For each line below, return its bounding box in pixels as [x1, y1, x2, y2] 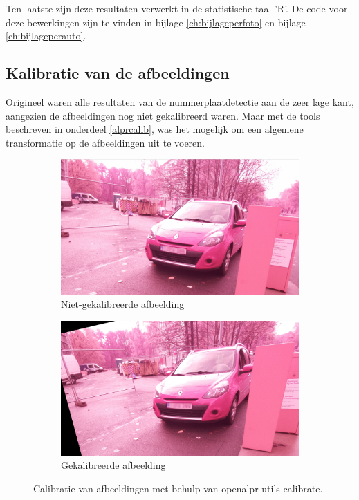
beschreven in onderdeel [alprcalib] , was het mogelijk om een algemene [6, 122, 304, 136]
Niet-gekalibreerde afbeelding [61, 297, 185, 311]
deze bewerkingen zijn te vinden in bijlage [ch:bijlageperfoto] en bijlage [6, 15, 306, 29]
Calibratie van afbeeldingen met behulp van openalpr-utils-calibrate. [33, 481, 323, 496]
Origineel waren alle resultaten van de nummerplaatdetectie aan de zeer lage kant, [6, 94, 354, 109]
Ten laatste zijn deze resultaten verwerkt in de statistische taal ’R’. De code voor [6, 1, 348, 15]
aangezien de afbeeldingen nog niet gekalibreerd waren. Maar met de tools [6, 108, 320, 122]
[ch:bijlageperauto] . [6, 28, 86, 43]
